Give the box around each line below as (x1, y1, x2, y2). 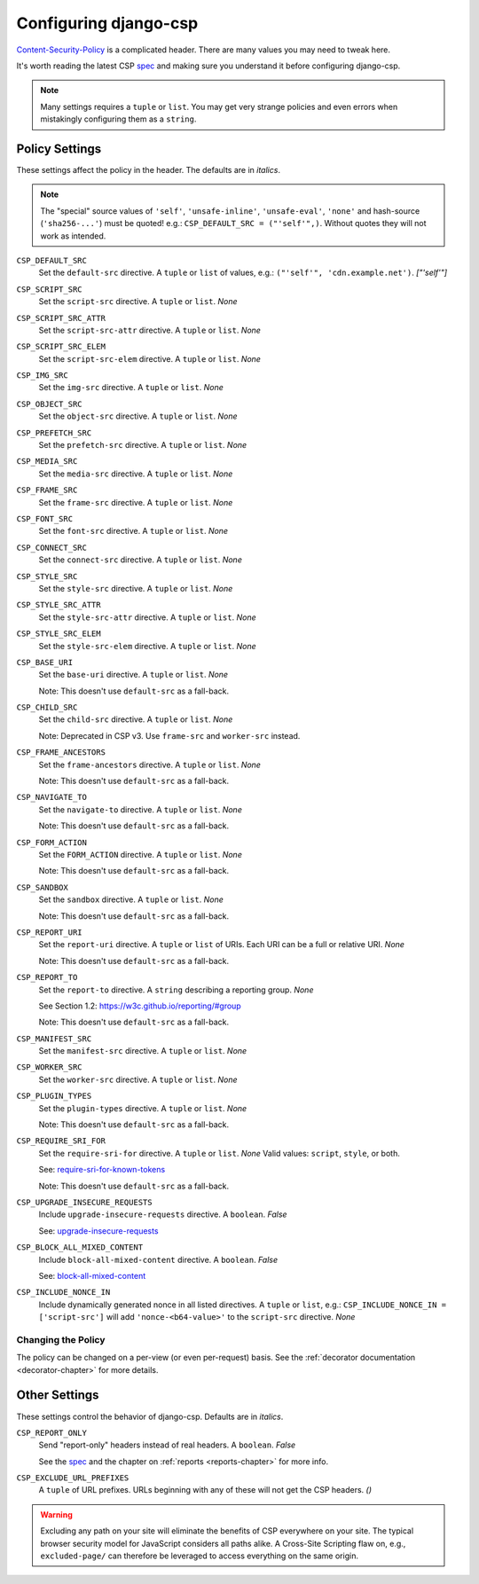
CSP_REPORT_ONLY (16, 1428, 88, 1438)
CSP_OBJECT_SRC (16, 399, 83, 409)
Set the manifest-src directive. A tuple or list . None (38, 1046, 247, 1056)
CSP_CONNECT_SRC (16, 542, 88, 553)
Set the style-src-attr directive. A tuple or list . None (38, 612, 256, 623)
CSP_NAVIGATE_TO (16, 792, 88, 803)
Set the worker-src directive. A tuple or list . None (38, 1074, 239, 1085)
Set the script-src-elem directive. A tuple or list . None (38, 353, 262, 364)
